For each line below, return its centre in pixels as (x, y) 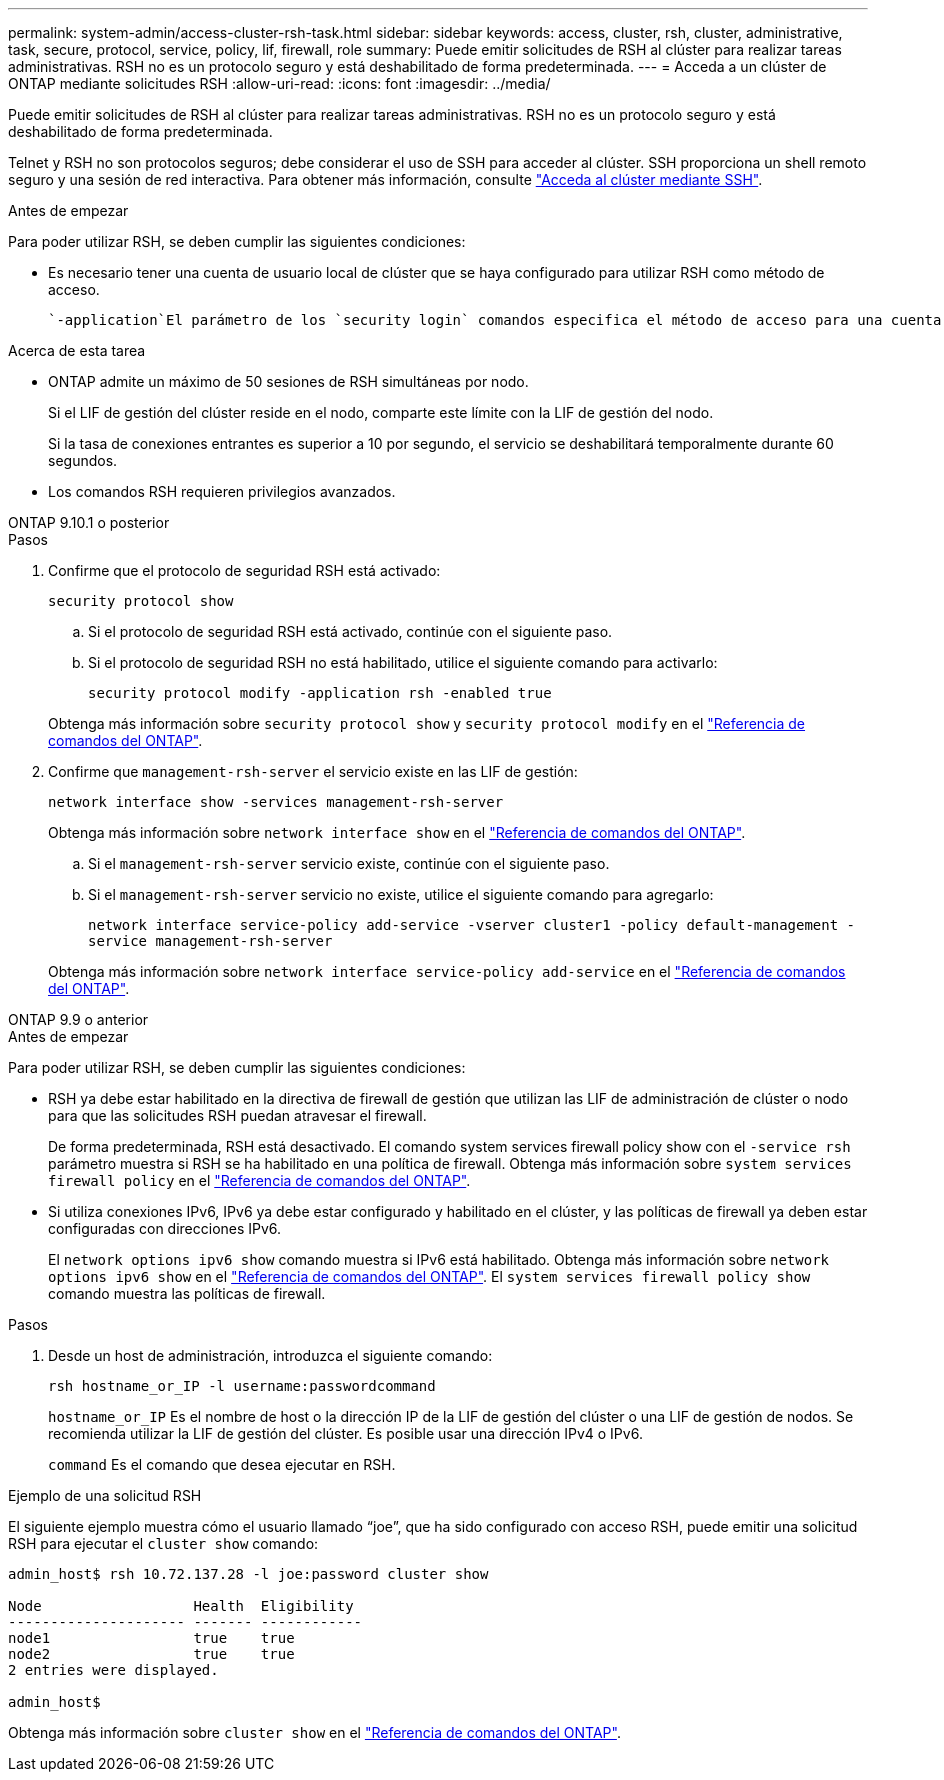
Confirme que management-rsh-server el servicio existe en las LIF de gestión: (313, 771)
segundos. (83, 460)
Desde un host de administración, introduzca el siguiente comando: (270, 1355)
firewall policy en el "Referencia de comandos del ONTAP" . (259, 1180)
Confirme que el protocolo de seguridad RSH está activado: (244, 570)
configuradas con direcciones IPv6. (165, 1228)
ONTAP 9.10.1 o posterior (89, 522)
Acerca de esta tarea (77, 350)
